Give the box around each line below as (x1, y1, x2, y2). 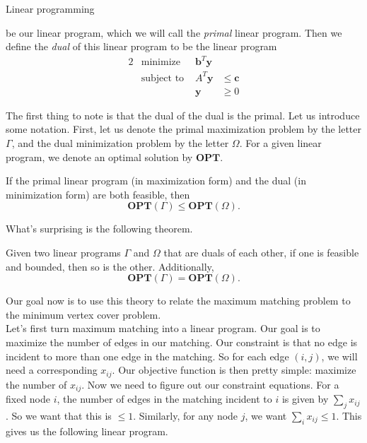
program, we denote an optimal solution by (6, 149, 193, 164)
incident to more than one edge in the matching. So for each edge (6, 348, 289, 363)
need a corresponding (6, 362, 98, 377)
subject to (141, 73, 185, 83)
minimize (141, 57, 180, 68)
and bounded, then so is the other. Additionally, (6, 259, 214, 273)
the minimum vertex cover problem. (6, 307, 161, 321)
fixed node (6, 391, 51, 406)
